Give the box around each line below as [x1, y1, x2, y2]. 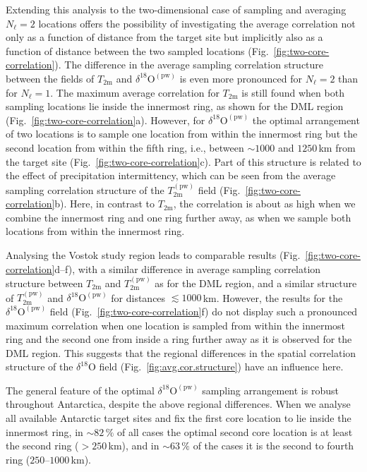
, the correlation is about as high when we [173, 196, 356, 211]
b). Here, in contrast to [54, 196, 155, 211]
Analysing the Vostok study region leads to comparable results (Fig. [6, 247, 301, 262]
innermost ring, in [6, 424, 83, 439]
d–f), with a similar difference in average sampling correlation [54, 261, 321, 276]
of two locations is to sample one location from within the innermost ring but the [6, 126, 358, 141]
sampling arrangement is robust [202, 382, 339, 397]
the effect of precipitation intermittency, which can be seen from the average [6, 168, 336, 183]
